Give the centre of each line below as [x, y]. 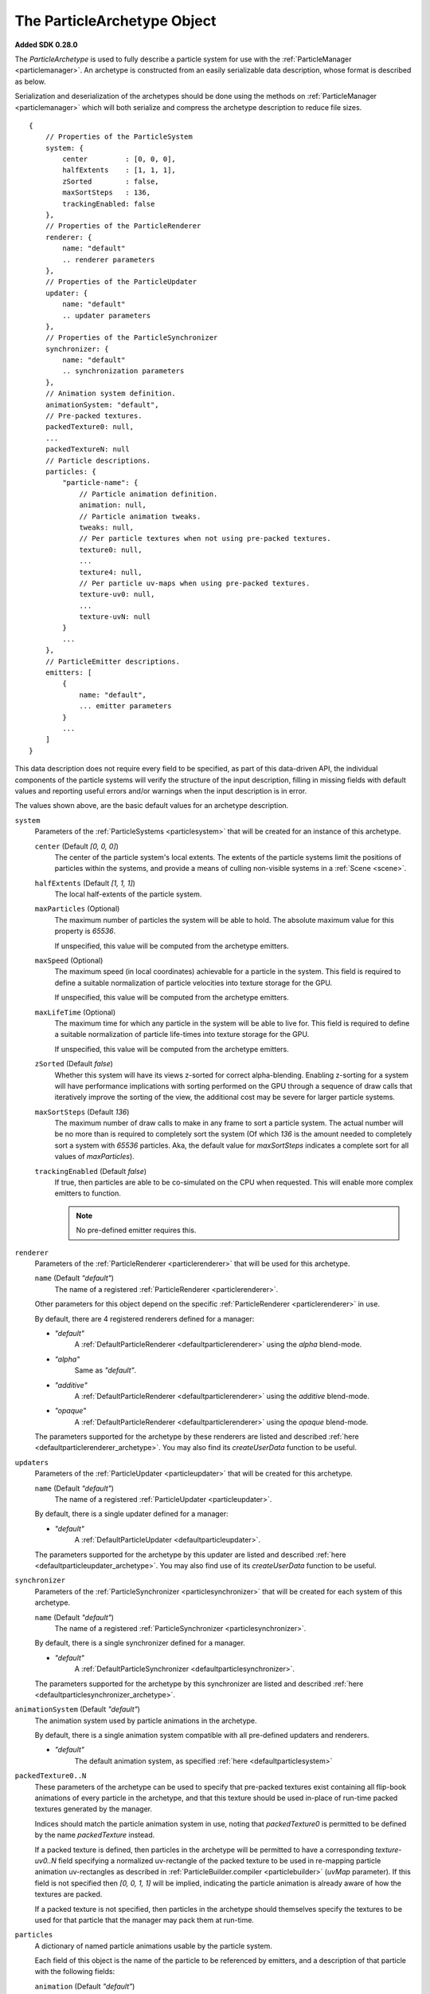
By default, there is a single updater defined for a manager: [131, 1514]
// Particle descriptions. [98, 460]
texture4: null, [111, 572]
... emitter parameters [125, 706]
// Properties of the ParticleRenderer [123, 226]
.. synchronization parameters [123, 371]
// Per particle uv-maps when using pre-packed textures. [195, 583]
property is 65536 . [85, 931]
